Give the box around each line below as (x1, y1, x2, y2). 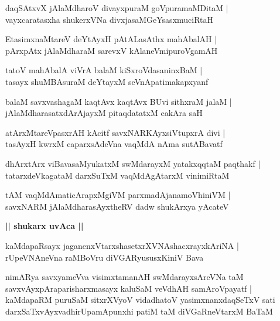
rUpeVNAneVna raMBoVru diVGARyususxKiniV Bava (5, 251, 204, 263)
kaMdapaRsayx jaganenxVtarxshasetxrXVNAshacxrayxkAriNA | (5, 239, 239, 251)
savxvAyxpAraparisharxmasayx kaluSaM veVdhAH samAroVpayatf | (5, 282, 252, 294)
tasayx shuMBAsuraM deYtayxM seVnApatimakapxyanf (5, 75, 209, 87)
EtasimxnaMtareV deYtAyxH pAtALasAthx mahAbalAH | (5, 33, 217, 45)
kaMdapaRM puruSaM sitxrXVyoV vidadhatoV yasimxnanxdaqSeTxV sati (5, 293, 275, 306)
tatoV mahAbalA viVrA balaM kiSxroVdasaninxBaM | (5, 64, 203, 76)
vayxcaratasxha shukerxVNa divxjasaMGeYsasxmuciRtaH (5, 13, 214, 25)
